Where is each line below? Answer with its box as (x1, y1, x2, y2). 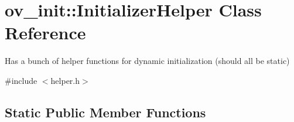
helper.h (50, 74, 80, 86)
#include (5, 74, 37, 86)
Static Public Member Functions (5, 103, 206, 121)
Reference (5, 21, 86, 45)
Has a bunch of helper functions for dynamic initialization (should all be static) (5, 55, 290, 67)
